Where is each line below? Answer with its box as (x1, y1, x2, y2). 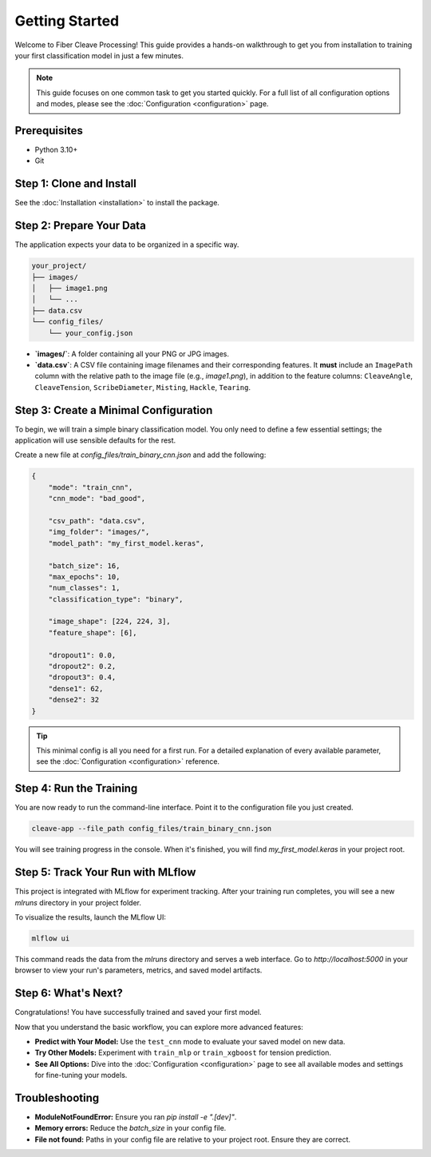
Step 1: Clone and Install (14, 177, 137, 191)
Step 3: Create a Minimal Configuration (14, 404, 213, 417)
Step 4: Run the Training (14, 781, 138, 795)
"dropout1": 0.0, (48, 650, 117, 659)
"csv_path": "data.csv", (48, 516, 146, 525)
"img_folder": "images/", (48, 527, 150, 537)
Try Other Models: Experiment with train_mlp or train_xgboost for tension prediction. (34, 1048, 331, 1058)
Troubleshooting (14, 1091, 100, 1104)
